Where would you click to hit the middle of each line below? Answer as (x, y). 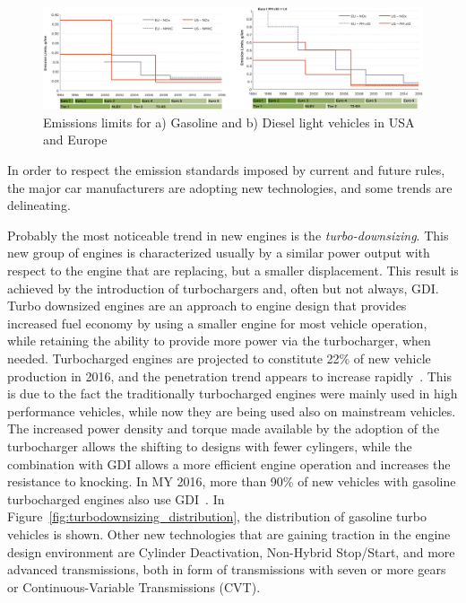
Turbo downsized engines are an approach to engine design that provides (207, 306)
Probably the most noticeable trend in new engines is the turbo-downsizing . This (228, 235)
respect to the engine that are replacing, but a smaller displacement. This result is (233, 271)
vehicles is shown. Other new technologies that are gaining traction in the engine (229, 533)
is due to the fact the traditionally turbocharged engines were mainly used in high (233, 393)
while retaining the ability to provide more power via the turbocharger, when (219, 341)
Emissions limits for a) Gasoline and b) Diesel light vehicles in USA (229, 122)
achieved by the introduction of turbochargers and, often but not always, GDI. (223, 288)
